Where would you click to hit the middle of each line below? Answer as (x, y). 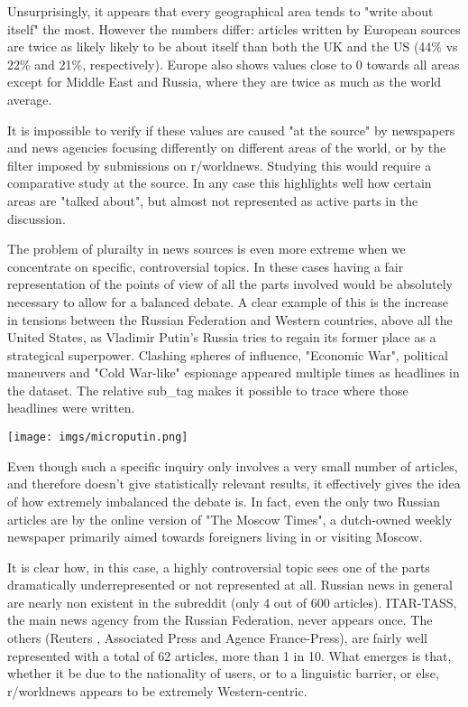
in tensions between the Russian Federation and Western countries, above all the (230, 319)
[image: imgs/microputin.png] (98, 437)
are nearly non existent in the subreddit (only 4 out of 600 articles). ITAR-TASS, (232, 602)
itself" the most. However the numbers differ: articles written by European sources (234, 28)
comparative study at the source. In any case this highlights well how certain (220, 183)
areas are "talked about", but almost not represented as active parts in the (213, 200)
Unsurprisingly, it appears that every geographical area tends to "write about (220, 11)
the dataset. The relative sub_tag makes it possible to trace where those (208, 390)
